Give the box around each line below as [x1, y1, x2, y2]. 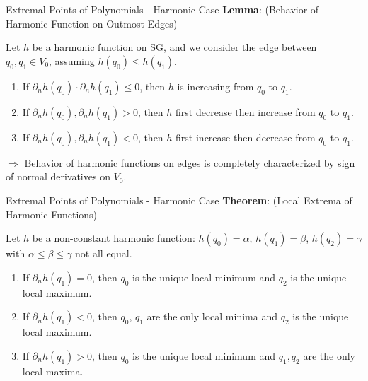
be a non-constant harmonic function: [32, 230, 195, 245]
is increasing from [177, 78, 254, 93]
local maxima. [22, 363, 84, 378]
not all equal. [75, 246, 132, 261]
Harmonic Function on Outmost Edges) [6, 16, 178, 30]
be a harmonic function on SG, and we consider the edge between [32, 40, 317, 54]
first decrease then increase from [176, 104, 316, 119]
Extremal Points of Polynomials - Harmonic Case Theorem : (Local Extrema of [6, 192, 352, 207]
